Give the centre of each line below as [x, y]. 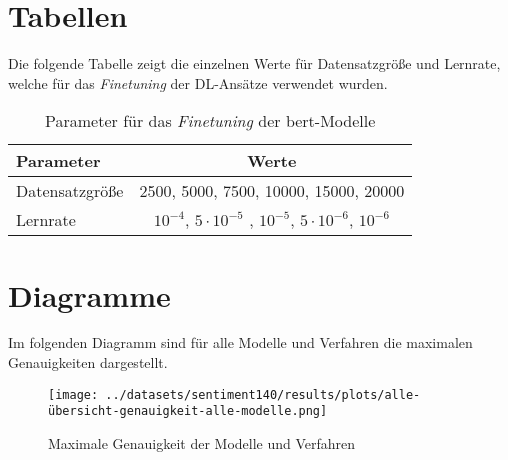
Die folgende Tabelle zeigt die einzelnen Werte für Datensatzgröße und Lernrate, [254, 63]
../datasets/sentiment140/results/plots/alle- [263, 394]
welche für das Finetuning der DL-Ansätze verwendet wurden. [198, 82]
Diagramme [89, 294]
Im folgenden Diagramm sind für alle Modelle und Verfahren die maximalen [240, 342]
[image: [73, 394]
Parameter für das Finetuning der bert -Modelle [210, 121]
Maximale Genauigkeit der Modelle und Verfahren [202, 442]
